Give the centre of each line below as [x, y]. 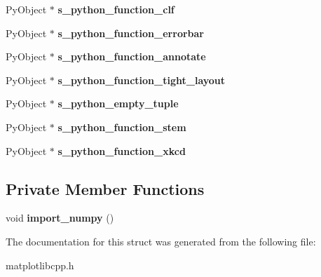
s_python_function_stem [122, 127]
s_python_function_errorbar [131, 33]
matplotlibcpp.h [40, 265]
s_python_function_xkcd [122, 150]
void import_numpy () [60, 218]
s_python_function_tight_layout [142, 80]
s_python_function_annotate [132, 56]
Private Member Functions [105, 188]
